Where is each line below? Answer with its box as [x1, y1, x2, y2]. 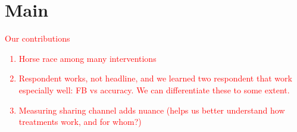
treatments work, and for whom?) [18, 115, 142, 128]
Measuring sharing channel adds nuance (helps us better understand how [18, 103, 285, 116]
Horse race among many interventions [18, 52, 157, 64]
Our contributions [5, 32, 70, 45]
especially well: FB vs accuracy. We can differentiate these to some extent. [18, 83, 290, 96]
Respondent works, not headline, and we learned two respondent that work [18, 72, 292, 84]
